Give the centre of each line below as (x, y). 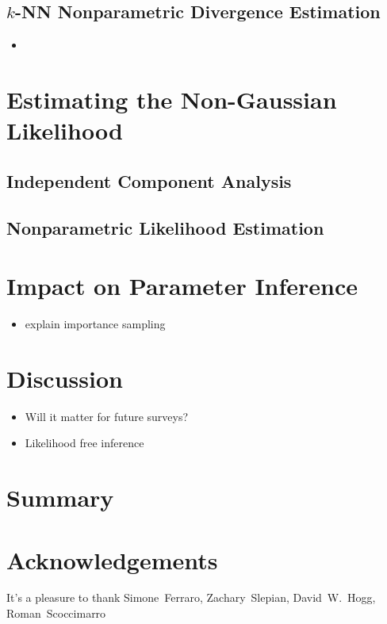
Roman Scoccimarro (56, 613)
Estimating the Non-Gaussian (172, 99)
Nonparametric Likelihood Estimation (165, 227)
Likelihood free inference (84, 443)
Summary (60, 498)
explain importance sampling (95, 324)
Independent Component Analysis (149, 180)
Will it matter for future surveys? (107, 416)
